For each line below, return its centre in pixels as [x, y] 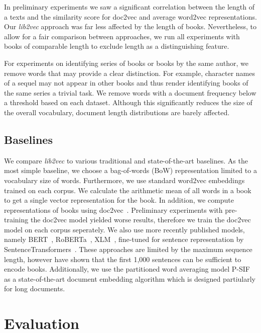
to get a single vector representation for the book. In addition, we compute [119, 200]
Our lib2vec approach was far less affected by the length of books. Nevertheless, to [130, 26]
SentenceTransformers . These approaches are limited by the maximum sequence [128, 249]
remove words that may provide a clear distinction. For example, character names [129, 73]
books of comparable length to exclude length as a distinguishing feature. [117, 46]
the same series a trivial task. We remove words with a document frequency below [130, 92]
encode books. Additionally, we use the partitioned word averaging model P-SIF [127, 269]
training [16, 220]
